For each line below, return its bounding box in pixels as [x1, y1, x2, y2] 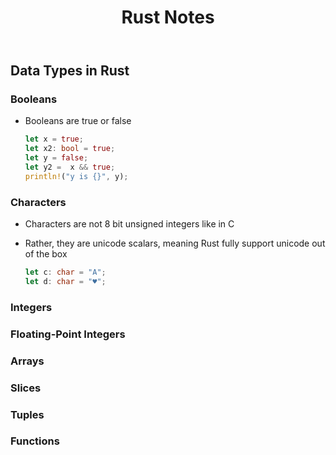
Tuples [10, 407, 45, 421]
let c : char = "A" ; [24, 267, 107, 278]
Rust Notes [121, 6, 215, 29]
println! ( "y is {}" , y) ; [24, 171, 129, 181]
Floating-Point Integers [10, 327, 126, 341]
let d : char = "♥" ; [24, 277, 107, 287]
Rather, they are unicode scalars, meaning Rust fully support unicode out [24, 237, 326, 250]
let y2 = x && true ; [24, 162, 116, 173]
